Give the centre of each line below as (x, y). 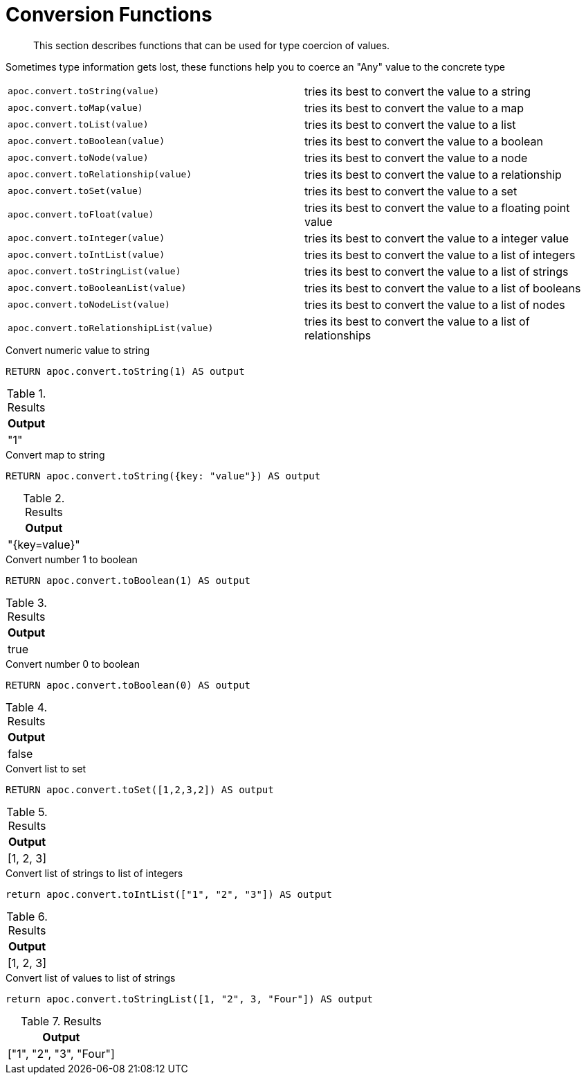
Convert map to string (55, 454)
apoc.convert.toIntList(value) (86, 255)
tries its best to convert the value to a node (416, 158)
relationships (338, 335)
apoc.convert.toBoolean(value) (86, 141)
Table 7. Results (61, 1021)
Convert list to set (46, 768)
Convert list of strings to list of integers (94, 873)
